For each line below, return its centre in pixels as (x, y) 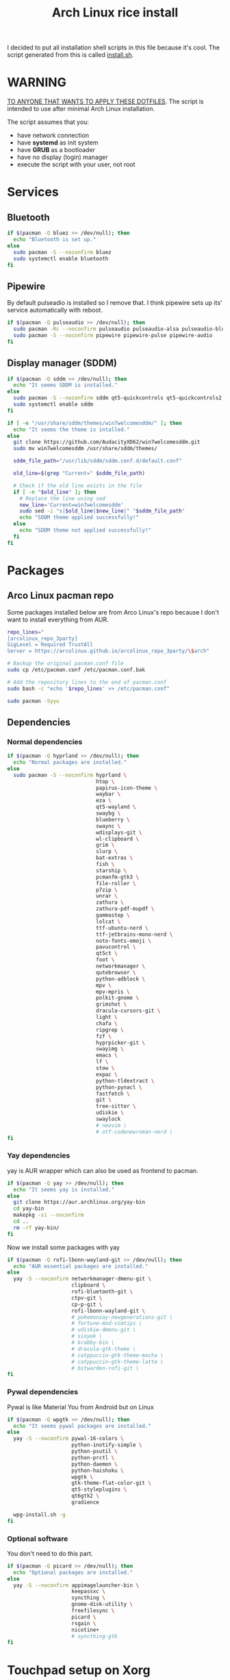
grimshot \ (111, 1004)
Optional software (38, 1538)
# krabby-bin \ (93, 1343)
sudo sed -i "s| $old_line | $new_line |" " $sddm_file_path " (102, 511)
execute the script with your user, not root (76, 164)
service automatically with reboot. (55, 310)
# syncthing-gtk (94, 1636)
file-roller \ (116, 883)
